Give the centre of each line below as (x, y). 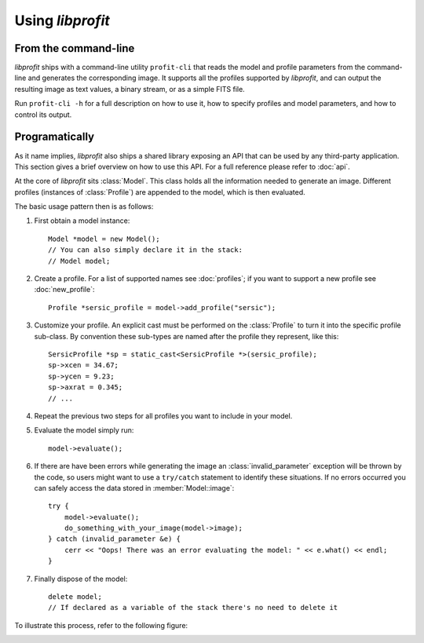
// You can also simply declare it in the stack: (146, 250)
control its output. (43, 115)
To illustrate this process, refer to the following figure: (101, 625)
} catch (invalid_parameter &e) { (114, 539)
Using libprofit (62, 20)
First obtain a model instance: (82, 221)
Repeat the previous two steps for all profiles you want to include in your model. (163, 415)
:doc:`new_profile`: (64, 290)
